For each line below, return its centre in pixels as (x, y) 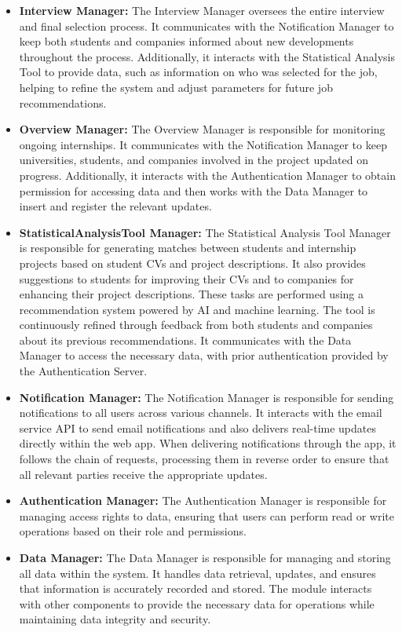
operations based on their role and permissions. (133, 531)
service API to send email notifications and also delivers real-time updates (197, 427)
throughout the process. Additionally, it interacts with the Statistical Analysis (207, 56)
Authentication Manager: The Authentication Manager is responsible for (203, 500)
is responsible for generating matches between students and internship (188, 248)
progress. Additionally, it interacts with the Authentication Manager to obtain (207, 175)
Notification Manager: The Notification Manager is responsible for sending (206, 397)
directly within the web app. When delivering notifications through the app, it (208, 443)
